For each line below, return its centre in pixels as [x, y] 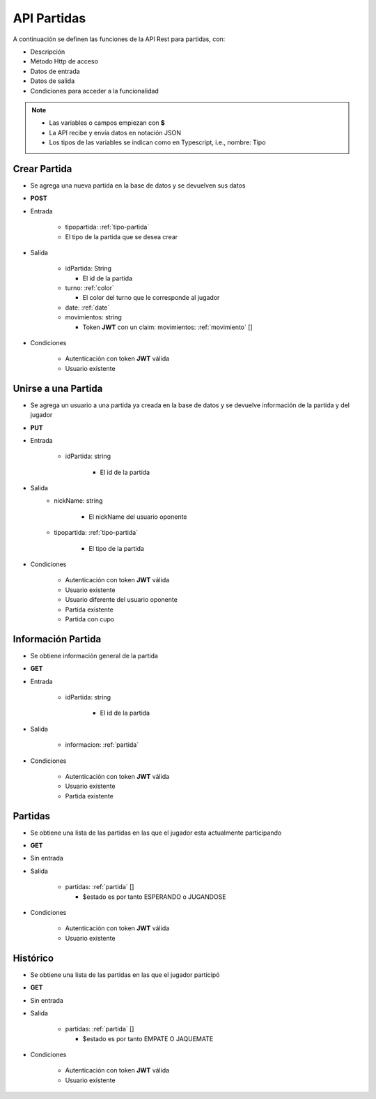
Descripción [48, 52]
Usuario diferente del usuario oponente [121, 600]
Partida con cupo [90, 619]
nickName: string [78, 501]
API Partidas [49, 18]
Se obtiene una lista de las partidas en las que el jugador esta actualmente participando [156, 833]
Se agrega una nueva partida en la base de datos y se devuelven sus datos [138, 185]
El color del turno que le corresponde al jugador [151, 298]
